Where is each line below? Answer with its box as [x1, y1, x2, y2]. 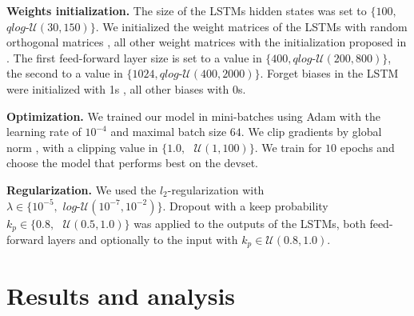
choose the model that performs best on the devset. [6, 154, 258, 171]
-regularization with [167, 181, 265, 198]
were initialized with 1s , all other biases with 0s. [6, 80, 246, 97]
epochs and [340, 138, 395, 155]
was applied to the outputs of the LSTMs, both [133, 214, 366, 231]
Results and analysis [6, 278, 236, 311]
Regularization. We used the [6, 181, 157, 198]
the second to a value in [6, 65, 123, 82]
